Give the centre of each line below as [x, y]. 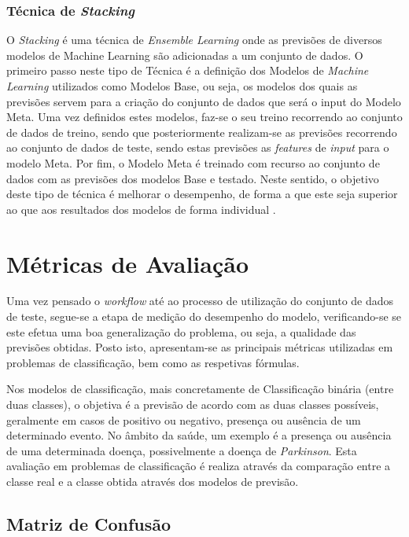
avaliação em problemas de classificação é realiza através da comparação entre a [199, 466]
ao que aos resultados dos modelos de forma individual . [141, 209]
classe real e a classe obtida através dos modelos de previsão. [153, 481]
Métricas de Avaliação [128, 263]
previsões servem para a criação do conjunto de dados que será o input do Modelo [204, 101]
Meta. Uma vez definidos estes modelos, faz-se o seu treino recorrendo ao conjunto [204, 117]
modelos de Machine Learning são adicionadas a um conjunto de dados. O [185, 55]
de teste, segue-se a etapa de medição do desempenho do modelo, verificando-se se [204, 316]
